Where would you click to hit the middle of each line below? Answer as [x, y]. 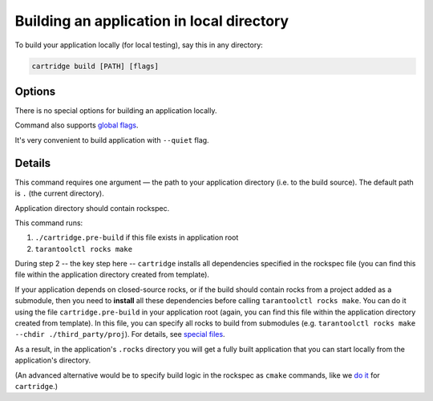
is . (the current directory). [59, 193]
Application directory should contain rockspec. [92, 208]
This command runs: [49, 223]
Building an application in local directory [152, 21]
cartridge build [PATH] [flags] [95, 66]
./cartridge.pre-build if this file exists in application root [137, 237]
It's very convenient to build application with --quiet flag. [112, 140]
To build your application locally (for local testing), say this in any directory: [139, 45]
